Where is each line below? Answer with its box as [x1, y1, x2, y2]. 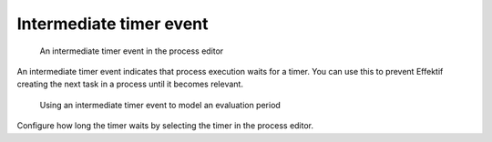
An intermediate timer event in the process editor [39, 46, 224, 56]
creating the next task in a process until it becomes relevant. [16, 78, 243, 90]
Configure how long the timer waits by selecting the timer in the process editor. [16, 120, 314, 131]
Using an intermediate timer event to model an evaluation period [39, 99, 282, 110]
